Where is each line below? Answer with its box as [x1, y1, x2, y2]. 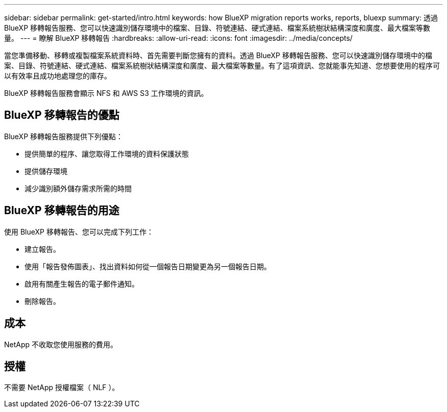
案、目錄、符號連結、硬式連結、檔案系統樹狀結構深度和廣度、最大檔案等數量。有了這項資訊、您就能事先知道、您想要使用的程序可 [4, 61, 440, 70]
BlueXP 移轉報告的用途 [4, 204, 119, 217]
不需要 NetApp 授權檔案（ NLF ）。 [4, 383, 119, 392]
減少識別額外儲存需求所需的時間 [24, 184, 132, 193]
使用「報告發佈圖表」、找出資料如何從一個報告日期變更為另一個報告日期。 [24, 262, 271, 271]
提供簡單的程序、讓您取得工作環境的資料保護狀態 [24, 149, 189, 158]
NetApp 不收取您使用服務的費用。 [4, 340, 118, 349]
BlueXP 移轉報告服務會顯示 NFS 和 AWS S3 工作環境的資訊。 [4, 89, 208, 97]
